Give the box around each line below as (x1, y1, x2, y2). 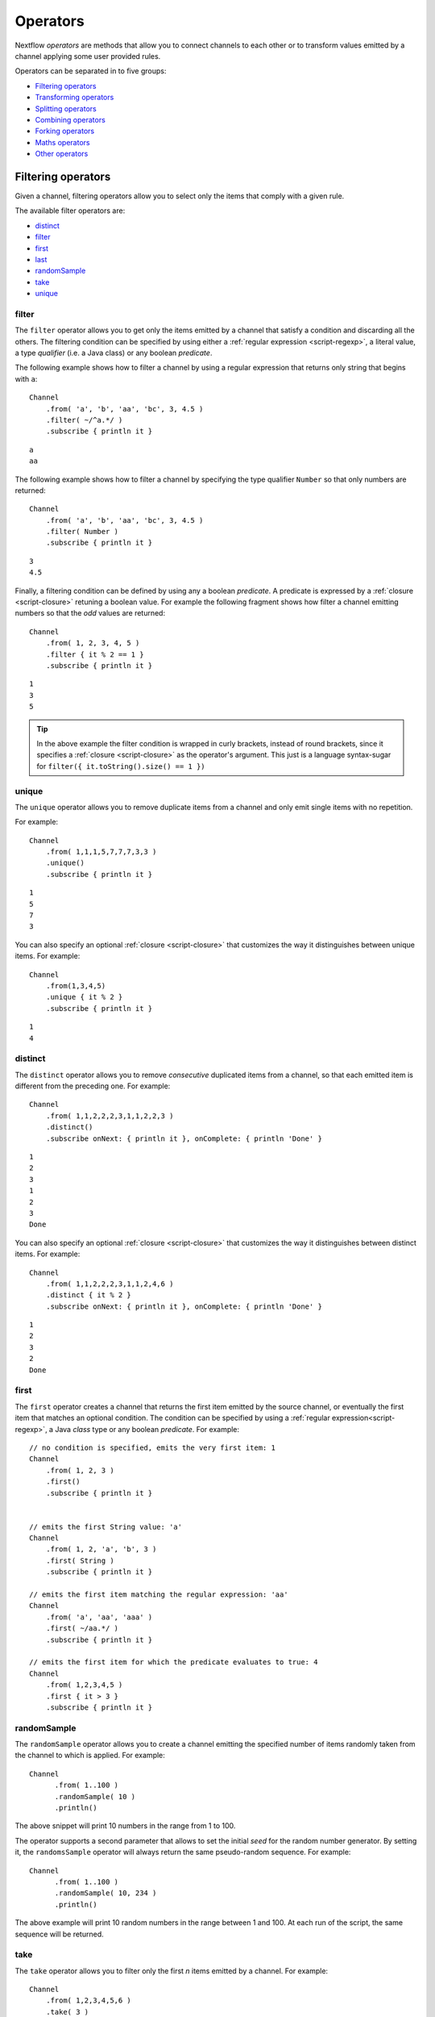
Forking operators (35, 126, 95, 136)
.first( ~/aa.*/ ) (45, 1624, 119, 1633)
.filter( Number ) (45, 527, 119, 537)
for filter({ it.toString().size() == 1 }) (36, 761, 205, 770)
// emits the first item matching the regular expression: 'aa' (29, 1590, 289, 1599)
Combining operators (35, 115, 106, 124)
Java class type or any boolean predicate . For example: (55, 1424, 240, 1434)
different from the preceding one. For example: (14, 1081, 171, 1091)
